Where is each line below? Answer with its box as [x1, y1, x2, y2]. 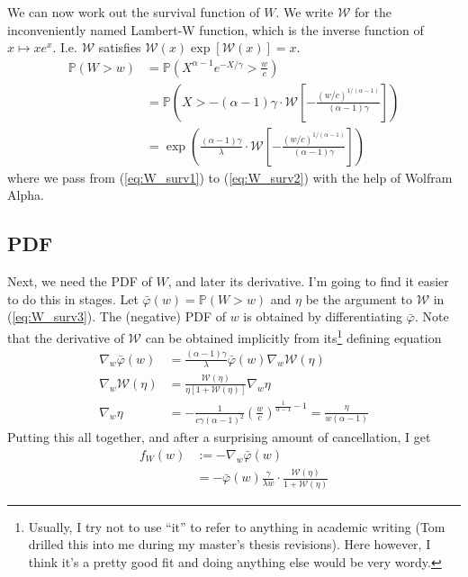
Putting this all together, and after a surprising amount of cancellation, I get [7, 428, 431, 446]
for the [355, 3, 391, 21]
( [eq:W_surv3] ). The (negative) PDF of [7, 307, 227, 326]
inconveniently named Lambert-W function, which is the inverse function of [7, 20, 424, 39]
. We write [275, 3, 334, 21]
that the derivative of [7, 328, 124, 347]
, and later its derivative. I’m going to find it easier [167, 272, 449, 291]
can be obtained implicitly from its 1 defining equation [145, 326, 442, 347]
